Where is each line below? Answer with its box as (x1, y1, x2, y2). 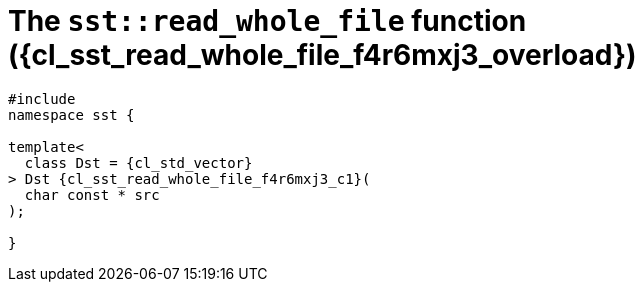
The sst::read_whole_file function (8, 4, 527, 38)
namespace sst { (8, 106, 135, 123)
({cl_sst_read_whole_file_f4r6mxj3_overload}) (8, 38, 637, 72)
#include (8, 90, 76, 107)
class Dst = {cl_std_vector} (24, 154, 253, 171)
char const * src (24, 186, 160, 203)
